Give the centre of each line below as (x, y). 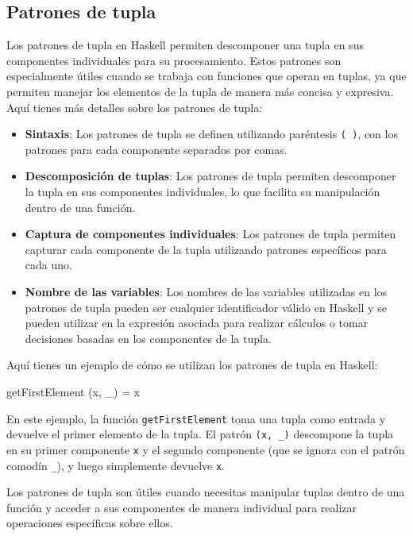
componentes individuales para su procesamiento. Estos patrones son (174, 60)
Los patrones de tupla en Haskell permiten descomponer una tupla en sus (185, 45)
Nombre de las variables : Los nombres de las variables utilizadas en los (206, 291)
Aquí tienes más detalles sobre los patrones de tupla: (135, 107)
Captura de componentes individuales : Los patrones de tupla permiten (210, 234)
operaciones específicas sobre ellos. (90, 523)
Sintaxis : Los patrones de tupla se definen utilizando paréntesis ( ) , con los (211, 134)
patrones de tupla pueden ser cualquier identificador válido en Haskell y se (206, 307)
